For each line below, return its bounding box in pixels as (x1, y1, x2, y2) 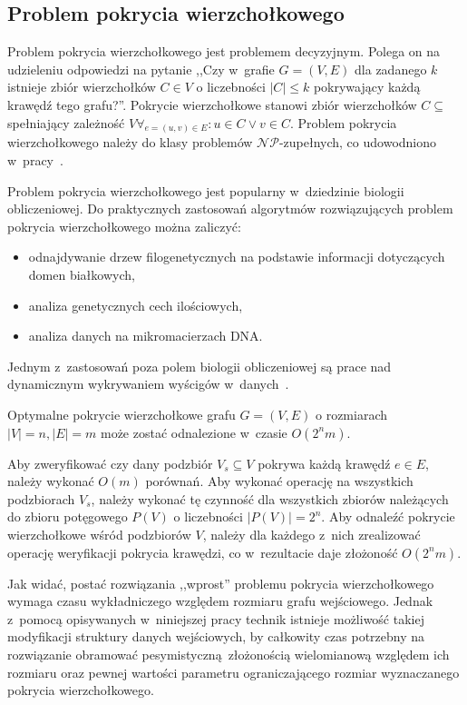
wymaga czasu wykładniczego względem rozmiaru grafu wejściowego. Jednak (7, 591, 433, 611)
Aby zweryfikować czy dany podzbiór (7, 453, 213, 472)
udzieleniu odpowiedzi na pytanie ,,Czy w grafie (7, 59, 275, 78)
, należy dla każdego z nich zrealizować (202, 524, 421, 543)
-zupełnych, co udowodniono (278, 133, 437, 152)
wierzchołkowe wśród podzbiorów (7, 524, 191, 543)
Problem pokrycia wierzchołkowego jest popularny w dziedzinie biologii (7, 181, 404, 200)
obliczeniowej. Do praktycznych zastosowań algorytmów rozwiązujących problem (7, 199, 453, 218)
